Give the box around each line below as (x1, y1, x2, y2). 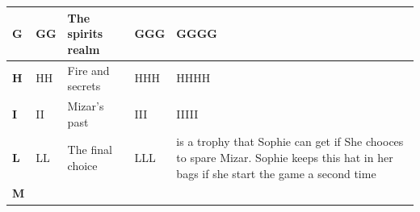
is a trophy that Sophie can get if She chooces (176, 133, 404, 150)
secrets (67, 77, 101, 94)
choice (67, 156, 98, 173)
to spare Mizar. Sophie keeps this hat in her (176, 149, 393, 165)
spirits (67, 25, 103, 42)
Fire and (67, 61, 110, 78)
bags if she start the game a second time (176, 164, 376, 181)
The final (67, 141, 112, 158)
